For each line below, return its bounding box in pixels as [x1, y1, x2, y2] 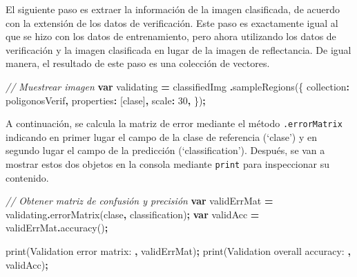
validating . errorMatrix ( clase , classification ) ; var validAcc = [6, 207, 260, 221]
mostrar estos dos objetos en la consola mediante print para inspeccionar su [6, 157, 329, 171]
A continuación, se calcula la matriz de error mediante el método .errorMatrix [6, 116, 342, 131]
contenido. [6, 170, 49, 184]
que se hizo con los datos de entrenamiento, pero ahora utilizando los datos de [6, 29, 336, 44]
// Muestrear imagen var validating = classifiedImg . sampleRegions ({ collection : [6, 79, 350, 93]
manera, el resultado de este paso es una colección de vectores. [6, 56, 270, 70]
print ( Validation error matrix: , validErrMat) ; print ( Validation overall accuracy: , [6, 244, 351, 258]
